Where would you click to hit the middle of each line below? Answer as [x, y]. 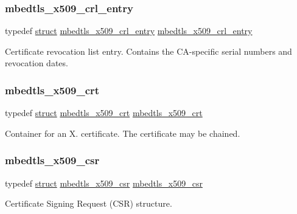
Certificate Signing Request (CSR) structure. [89, 203]
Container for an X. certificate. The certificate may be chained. [123, 133]
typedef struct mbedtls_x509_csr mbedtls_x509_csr [104, 183]
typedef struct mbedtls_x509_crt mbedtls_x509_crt [104, 113]
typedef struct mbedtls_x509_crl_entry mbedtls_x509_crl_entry [129, 31]
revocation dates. [37, 63]
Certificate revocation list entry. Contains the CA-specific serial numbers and [148, 51]
